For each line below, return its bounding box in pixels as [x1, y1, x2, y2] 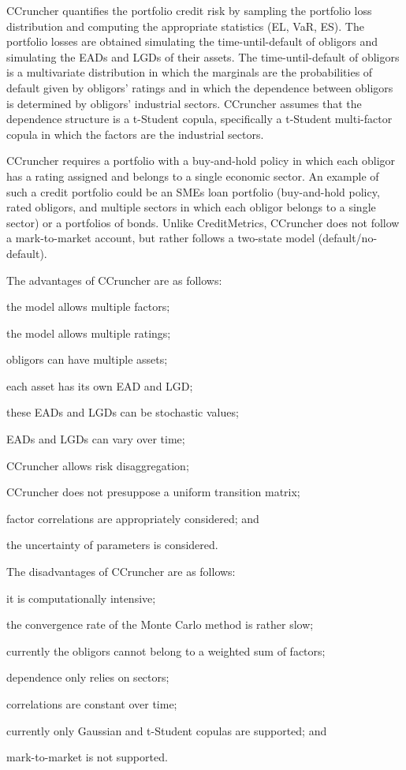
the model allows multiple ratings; [6, 324, 171, 341]
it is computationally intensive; [6, 589, 156, 606]
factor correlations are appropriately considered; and [6, 510, 259, 526]
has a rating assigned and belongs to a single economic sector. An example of [6, 167, 379, 184]
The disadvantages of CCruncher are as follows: [6, 563, 236, 580]
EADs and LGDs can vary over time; [6, 431, 185, 447]
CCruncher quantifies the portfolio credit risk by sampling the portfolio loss [6, 2, 372, 18]
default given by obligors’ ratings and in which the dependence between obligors [6, 79, 393, 95]
